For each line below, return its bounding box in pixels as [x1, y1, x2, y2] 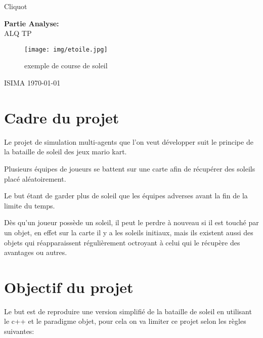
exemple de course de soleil [24, 60, 108, 71]
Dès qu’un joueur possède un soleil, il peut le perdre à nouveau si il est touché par [4, 217, 259, 228]
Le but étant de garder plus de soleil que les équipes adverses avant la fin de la [4, 190, 248, 201]
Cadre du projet [4, 107, 119, 128]
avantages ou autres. [4, 247, 67, 258]
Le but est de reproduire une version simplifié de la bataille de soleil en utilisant [4, 306, 252, 316]
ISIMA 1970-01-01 [4, 77, 61, 88]
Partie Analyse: [4, 18, 59, 28]
